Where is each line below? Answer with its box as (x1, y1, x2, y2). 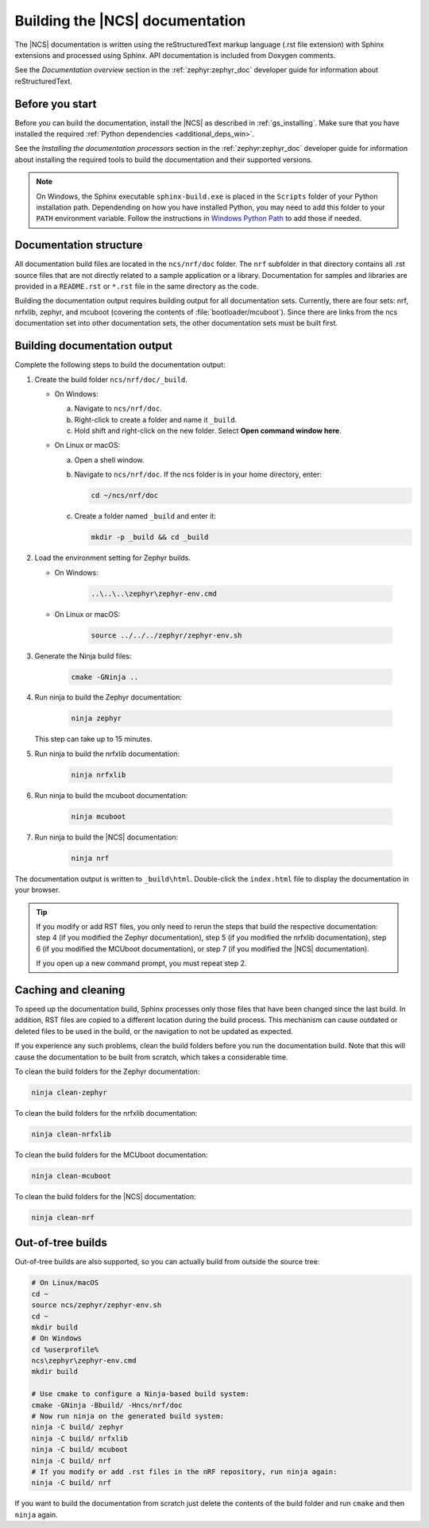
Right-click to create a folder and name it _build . (74, 415, 238, 424)
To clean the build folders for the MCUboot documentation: (14, 1150, 208, 1160)
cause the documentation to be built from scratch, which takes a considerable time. (14, 1052, 288, 1062)
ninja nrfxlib (71, 770, 126, 779)
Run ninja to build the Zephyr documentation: (34, 693, 183, 702)
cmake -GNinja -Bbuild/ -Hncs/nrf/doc (31, 1400, 183, 1410)
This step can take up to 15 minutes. (34, 735, 153, 744)
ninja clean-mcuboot (31, 1171, 111, 1180)
